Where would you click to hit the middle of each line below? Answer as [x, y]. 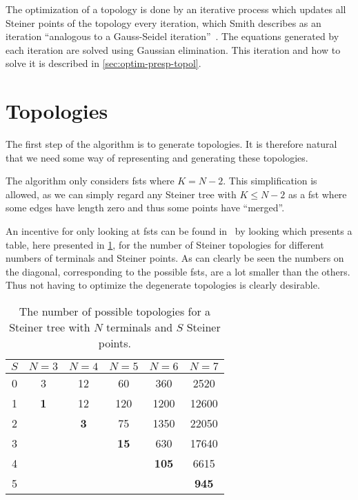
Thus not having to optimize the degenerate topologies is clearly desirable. [163, 285]
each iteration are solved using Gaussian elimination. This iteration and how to [173, 49]
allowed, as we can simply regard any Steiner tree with [121, 194]
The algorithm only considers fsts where [90, 181]
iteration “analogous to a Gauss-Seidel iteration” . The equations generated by [172, 36]
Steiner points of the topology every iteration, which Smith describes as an [163, 22]
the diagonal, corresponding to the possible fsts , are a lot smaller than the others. [178, 271]
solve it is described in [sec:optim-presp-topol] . [103, 63]
